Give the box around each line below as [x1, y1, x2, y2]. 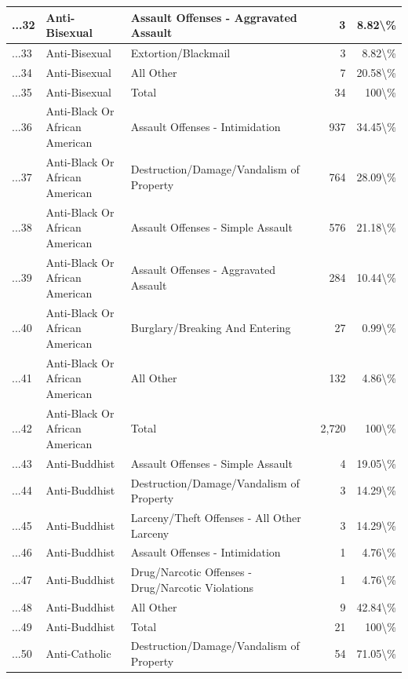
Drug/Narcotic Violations [130, 579, 254, 595]
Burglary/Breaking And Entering [130, 319, 291, 336]
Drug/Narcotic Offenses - [130, 564, 252, 580]
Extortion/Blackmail [130, 44, 231, 60]
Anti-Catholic [46, 645, 111, 662]
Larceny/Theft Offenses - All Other [130, 509, 301, 525]
